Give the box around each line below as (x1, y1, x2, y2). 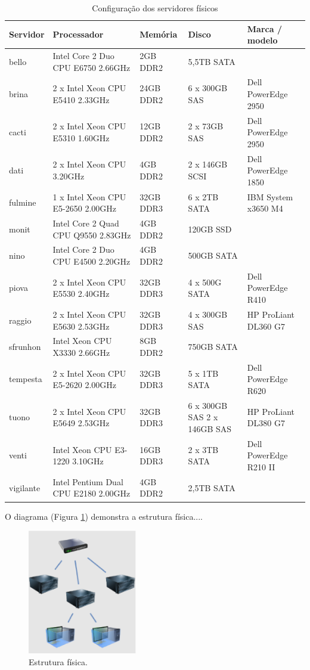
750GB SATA (188, 340, 238, 353)
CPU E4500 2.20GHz (52, 255, 131, 268)
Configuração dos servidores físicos (92, 2, 218, 14)
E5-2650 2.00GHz (52, 202, 117, 215)
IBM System (247, 190, 293, 203)
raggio (9, 314, 32, 326)
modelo (247, 34, 278, 46)
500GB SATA (188, 249, 238, 262)
